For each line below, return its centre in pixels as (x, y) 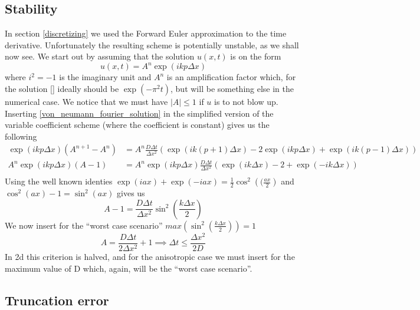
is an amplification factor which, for (231, 77)
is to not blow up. (246, 102)
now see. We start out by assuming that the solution (100, 56)
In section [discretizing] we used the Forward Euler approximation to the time (146, 33)
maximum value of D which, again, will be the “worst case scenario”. (129, 268)
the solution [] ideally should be (62, 89)
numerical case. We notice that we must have (86, 102)
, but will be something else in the (232, 89)
